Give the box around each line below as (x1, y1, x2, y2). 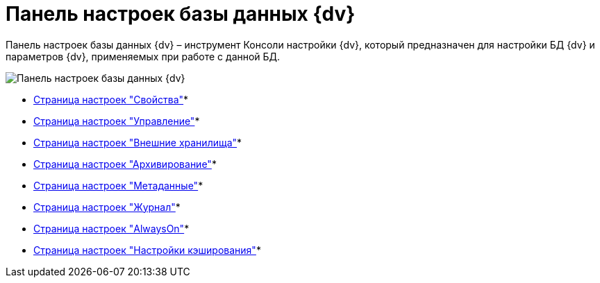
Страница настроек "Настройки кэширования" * (33, 243, 261, 256)
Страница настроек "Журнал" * (33, 200, 181, 213)
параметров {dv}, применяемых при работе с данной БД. (6, 50, 281, 62)
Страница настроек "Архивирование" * (33, 157, 217, 170)
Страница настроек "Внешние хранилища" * (33, 136, 242, 148)
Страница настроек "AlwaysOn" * (33, 222, 190, 234)
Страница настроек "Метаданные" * (33, 179, 203, 191)
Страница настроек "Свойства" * (33, 93, 189, 105)
